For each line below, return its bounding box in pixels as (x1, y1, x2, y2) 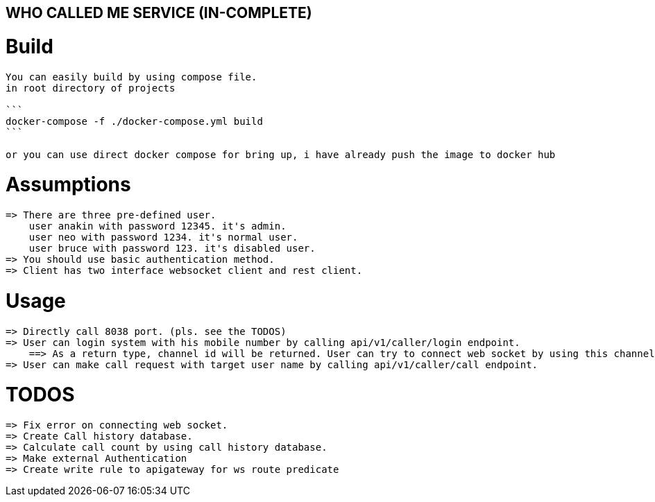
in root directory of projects (6, 82, 176, 94)
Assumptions (6, 173, 131, 197)
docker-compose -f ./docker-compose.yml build (6, 115, 263, 127)
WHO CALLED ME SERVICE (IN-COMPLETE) (6, 4, 312, 21)
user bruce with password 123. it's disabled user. (28, 243, 316, 254)
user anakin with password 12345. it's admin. (28, 220, 287, 232)
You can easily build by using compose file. (6, 71, 257, 83)
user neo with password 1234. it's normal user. (28, 232, 298, 243)
